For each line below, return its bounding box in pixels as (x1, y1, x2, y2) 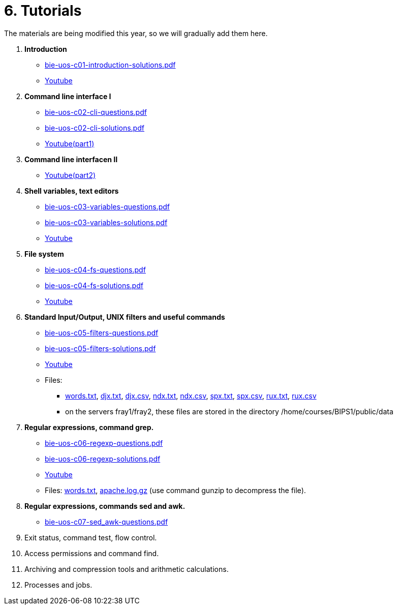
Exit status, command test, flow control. (24, 533, 157, 542)
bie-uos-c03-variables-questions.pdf (45, 202, 170, 211)
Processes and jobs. (24, 580, 93, 589)
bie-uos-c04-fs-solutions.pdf (45, 281, 143, 290)
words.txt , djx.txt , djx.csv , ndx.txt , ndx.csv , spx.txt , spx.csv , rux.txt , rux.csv (65, 391, 317, 400)
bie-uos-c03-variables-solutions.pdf (45, 218, 168, 227)
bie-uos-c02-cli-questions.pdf (45, 107, 147, 116)
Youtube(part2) (45, 170, 96, 179)
